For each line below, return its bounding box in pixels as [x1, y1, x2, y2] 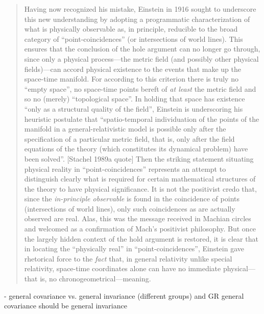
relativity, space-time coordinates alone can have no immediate [24, 263, 221, 274]
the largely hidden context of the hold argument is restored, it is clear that [24, 233, 258, 244]
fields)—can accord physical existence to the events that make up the [24, 63, 241, 74]
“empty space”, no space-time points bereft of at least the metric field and [24, 83, 256, 94]
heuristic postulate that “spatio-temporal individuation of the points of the [24, 113, 259, 124]
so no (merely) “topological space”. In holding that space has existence [24, 93, 245, 104]
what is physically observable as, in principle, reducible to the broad [24, 23, 238, 34]
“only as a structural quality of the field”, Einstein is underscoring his [24, 103, 243, 114]
